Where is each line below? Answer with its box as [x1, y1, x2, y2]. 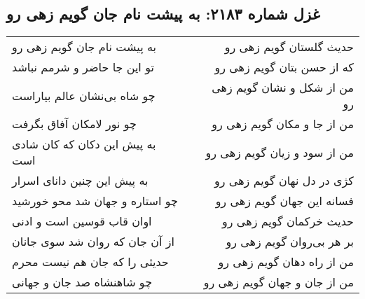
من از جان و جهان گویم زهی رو [203, 274, 354, 291]
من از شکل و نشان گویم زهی [212, 79, 354, 96]
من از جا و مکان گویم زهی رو [212, 116, 354, 132]
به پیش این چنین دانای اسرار [12, 172, 149, 189]
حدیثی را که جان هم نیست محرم [12, 253, 169, 270]
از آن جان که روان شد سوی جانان [12, 233, 174, 250]
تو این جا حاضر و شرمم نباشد [12, 59, 154, 76]
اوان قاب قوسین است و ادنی [12, 213, 152, 230]
